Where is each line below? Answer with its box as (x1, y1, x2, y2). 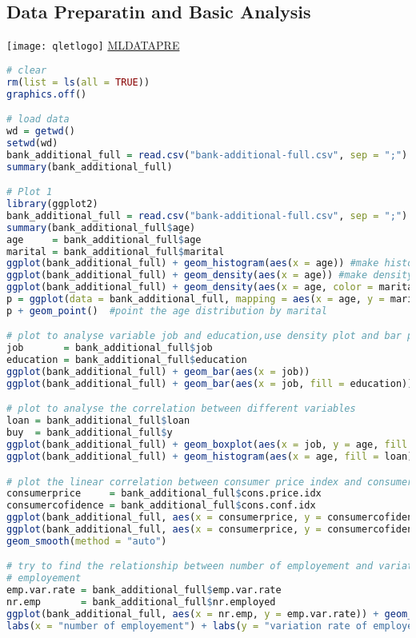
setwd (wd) (6, 137, 58, 149)
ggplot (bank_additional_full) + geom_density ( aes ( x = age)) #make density (6, 269, 414, 281)
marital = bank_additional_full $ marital (6, 245, 225, 257)
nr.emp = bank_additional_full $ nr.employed (6, 596, 276, 608)
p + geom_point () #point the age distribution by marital (6, 305, 327, 317)
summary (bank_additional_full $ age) (6, 221, 196, 233)
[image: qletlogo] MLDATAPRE (6, 37, 180, 54)
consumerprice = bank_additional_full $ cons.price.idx (6, 488, 322, 500)
